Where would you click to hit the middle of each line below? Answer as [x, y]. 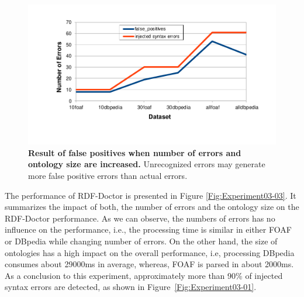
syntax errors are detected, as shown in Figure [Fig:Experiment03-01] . [131, 287]
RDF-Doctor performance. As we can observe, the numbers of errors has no [140, 218]
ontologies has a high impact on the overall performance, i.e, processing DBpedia [150, 252]
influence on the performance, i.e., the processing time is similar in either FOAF [148, 229]
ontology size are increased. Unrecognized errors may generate [147, 164]
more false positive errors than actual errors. [108, 175]
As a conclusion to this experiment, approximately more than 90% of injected [144, 275]
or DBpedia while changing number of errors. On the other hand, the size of [141, 241]
